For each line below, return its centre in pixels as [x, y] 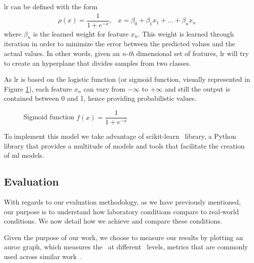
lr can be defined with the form [51, 6]
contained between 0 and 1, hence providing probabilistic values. [100, 98]
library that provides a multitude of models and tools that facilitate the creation [124, 145]
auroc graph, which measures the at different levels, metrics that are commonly [126, 247]
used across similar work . [43, 256]
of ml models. [24, 155]
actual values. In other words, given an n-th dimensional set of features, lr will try [127, 53]
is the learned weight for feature [81, 33]
